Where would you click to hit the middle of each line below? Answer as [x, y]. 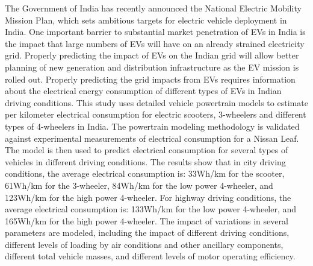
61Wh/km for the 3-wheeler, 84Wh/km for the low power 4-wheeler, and [139, 185]
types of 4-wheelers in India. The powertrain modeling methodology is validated [152, 126]
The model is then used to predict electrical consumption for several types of [147, 150]
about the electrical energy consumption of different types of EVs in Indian [143, 91]
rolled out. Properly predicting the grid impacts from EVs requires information [150, 79]
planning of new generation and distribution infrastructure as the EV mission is [152, 67]
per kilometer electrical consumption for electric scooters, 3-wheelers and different [156, 114]
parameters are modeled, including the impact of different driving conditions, [147, 233]
